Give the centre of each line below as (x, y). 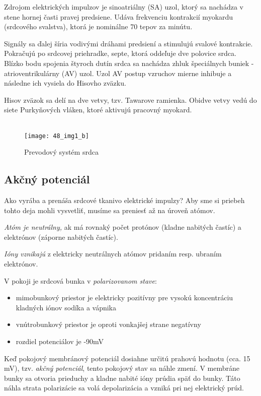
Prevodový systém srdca (61, 152)
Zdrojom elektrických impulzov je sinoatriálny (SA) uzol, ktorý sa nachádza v (124, 7)
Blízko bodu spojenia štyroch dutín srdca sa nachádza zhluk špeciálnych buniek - (129, 63)
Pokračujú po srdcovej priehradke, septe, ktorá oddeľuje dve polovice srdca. (120, 53)
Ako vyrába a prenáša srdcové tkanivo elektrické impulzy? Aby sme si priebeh (124, 200)
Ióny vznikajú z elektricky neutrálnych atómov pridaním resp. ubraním (113, 254)
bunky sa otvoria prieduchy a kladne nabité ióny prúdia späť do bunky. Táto (122, 378)
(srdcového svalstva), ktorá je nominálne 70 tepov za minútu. (98, 26)
